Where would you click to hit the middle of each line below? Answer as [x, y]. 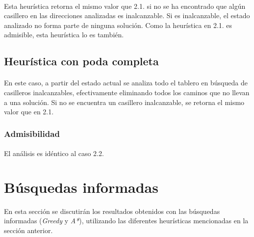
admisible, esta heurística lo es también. [64, 35]
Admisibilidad [32, 133]
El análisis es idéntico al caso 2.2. [54, 153]
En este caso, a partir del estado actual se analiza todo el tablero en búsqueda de [126, 83]
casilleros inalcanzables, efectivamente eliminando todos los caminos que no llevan [127, 92]
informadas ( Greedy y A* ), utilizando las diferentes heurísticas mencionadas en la [126, 221]
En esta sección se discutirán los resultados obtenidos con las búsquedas [112, 211]
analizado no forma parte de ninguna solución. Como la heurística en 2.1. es [118, 25]
